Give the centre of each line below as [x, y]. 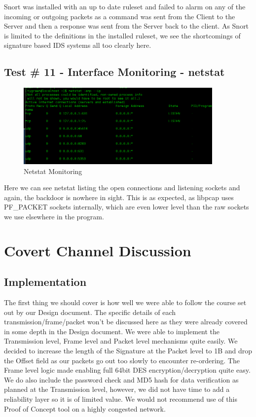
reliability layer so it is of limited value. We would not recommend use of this [121, 399]
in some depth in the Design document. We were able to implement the [112, 331]
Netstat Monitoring [53, 171]
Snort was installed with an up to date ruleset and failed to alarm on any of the [125, 6]
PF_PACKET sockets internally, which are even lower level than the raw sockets [127, 207]
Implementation [45, 282]
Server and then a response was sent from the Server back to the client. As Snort [127, 26]
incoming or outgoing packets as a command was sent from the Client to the [120, 16]
